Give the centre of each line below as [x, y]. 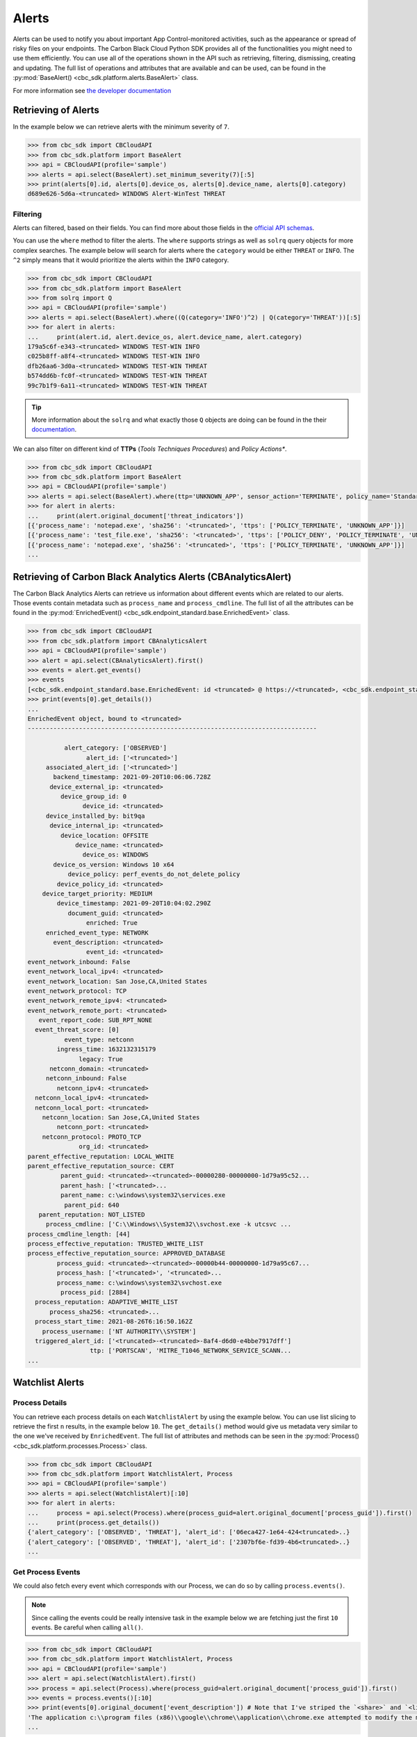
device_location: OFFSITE [104, 835]
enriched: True [112, 923]
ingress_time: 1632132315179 [106, 1049]
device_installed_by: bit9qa [95, 816]
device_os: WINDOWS [115, 855]
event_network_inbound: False [79, 962]
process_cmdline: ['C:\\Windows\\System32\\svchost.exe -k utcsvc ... [169, 1224]
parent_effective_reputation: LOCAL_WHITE [101, 1156]
